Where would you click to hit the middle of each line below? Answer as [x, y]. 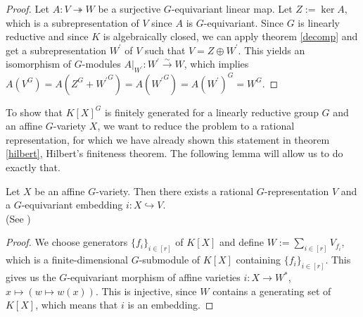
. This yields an [272, 50]
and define [242, 242]
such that [165, 50]
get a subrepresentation [56, 50]
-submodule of [170, 260]
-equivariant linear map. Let [232, 8]
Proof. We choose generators [67, 242]
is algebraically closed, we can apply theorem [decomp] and [230, 36]
